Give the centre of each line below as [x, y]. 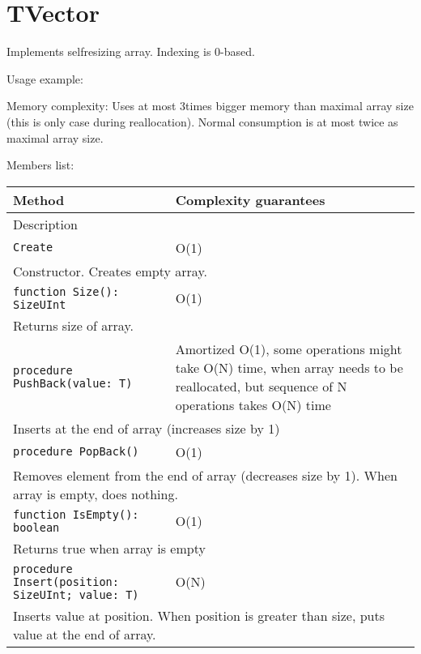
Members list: [40, 165]
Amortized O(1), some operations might [289, 348]
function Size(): [66, 291]
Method [39, 199]
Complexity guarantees [250, 199]
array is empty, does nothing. [96, 494]
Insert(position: [66, 581]
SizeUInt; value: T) [76, 594]
